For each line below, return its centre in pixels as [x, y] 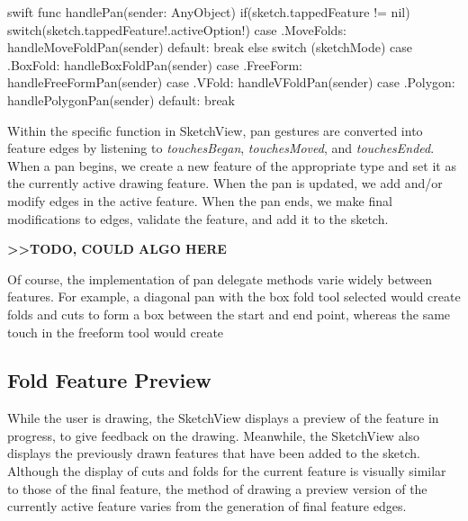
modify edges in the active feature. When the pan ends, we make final [200, 200]
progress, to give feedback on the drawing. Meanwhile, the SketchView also [214, 435]
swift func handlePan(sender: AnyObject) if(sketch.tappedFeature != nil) [209, 12]
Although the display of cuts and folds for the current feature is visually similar [227, 471]
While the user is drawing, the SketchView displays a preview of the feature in [223, 418]
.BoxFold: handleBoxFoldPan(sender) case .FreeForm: [155, 64]
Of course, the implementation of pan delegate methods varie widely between [220, 278]
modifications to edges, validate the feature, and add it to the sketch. [198, 218]
